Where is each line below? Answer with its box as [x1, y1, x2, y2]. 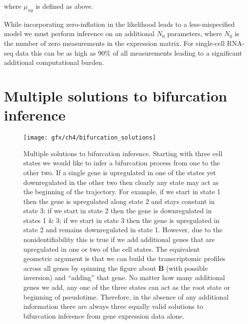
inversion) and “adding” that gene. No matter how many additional [23, 272, 225, 283]
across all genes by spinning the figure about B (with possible [23, 263, 208, 273]
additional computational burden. [4, 57, 104, 67]
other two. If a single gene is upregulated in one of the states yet [23, 167, 216, 177]
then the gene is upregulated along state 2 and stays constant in [23, 196, 215, 206]
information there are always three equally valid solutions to [23, 301, 203, 311]
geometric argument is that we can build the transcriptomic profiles [23, 253, 226, 263]
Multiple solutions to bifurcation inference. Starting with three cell [23, 148, 223, 158]
